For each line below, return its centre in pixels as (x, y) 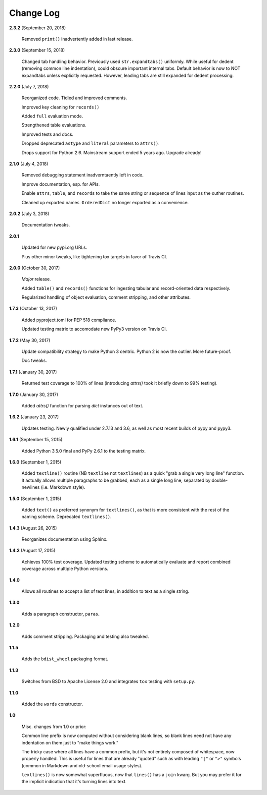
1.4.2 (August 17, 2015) (32, 551)
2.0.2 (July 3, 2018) (29, 214)
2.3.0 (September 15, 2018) (37, 50)
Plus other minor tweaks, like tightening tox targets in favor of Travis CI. (94, 256)
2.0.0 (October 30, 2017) (35, 268)
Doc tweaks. (34, 361)
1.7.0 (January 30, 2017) (34, 395)
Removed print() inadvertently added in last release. (77, 39)
